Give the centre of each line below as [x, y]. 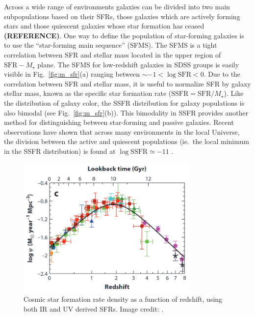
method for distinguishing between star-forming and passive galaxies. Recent [119, 122]
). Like [234, 93]
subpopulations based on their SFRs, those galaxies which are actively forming [122, 16]
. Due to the [222, 74]
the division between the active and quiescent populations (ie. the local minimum [127, 141]
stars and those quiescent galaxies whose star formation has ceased [104, 26]
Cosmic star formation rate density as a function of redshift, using [123, 299]
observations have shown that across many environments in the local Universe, [122, 131]
